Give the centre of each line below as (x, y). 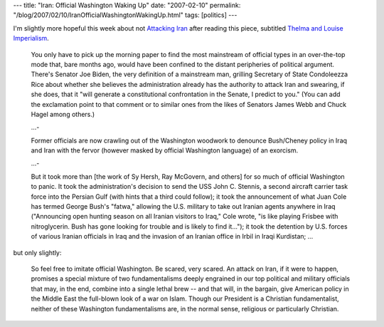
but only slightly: (37, 252)
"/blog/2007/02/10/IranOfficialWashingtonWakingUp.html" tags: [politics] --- (125, 15)
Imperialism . (31, 38)
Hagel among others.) (63, 114)
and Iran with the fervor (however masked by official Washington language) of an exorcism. (165, 150)
